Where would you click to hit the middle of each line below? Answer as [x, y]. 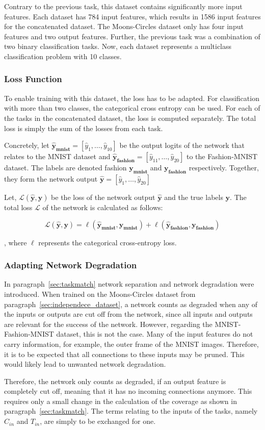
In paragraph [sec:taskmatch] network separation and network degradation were [129, 284]
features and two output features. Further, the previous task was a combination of [132, 36]
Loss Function [33, 79]
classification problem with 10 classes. [63, 56]
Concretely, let [27, 145]
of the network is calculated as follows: [103, 207]
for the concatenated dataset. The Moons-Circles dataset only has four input [124, 26]
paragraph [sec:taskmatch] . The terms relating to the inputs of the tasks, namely [131, 411]
